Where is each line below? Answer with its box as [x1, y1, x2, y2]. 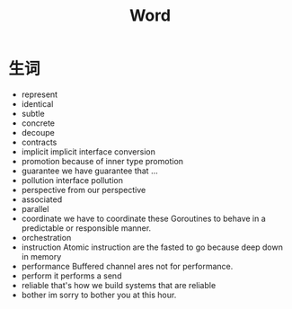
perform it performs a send [21, 270, 122, 281]
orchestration [21, 232, 72, 243]
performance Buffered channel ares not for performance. [21, 260, 234, 271]
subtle [21, 108, 46, 119]
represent [21, 89, 58, 100]
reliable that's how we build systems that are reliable [21, 279, 217, 290]
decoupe [21, 127, 55, 137]
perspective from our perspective [21, 184, 146, 195]
